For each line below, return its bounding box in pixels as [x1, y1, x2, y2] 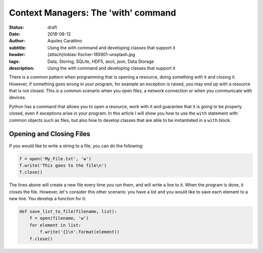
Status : [9, 24, 24, 30]
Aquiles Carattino [47, 38, 82, 44]
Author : [9, 38, 25, 44]
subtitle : [9, 44, 27, 51]
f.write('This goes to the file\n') [19, 162, 107, 168]
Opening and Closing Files [9, 130, 91, 138]
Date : [9, 31, 20, 37]
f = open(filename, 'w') [29, 215, 89, 221]
